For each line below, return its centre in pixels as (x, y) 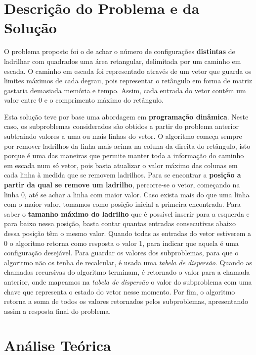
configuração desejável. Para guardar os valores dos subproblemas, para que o (121, 253)
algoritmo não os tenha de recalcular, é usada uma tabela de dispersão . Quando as (128, 262)
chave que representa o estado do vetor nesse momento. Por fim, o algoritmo (120, 291)
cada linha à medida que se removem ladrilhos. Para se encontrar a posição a (123, 175)
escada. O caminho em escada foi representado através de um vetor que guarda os (128, 71)
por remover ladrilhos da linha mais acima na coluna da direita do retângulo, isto (127, 146)
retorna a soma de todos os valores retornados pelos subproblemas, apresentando (126, 301)
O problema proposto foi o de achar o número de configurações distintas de (120, 51)
